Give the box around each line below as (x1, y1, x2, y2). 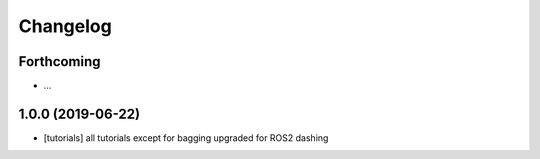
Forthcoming (18, 53, 101, 70)
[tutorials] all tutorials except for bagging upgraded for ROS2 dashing (43, 131, 329, 144)
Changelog (18, 15, 112, 37)
